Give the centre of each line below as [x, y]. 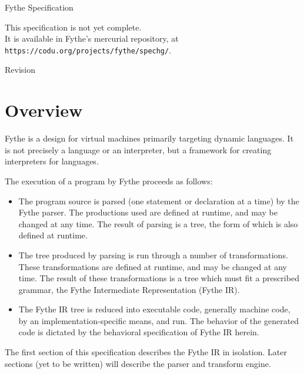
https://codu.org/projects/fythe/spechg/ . [88, 50]
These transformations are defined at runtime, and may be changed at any [153, 266]
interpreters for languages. [52, 161]
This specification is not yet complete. [73, 27]
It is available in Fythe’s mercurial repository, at [92, 38]
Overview [44, 110]
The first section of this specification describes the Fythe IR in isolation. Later [146, 352]
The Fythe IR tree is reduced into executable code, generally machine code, [154, 309]
